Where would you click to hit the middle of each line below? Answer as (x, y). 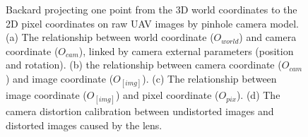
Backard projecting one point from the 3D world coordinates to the (152, 9)
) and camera (268, 37)
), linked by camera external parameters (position (186, 50)
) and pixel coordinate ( (167, 95)
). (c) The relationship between (209, 78)
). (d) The (258, 95)
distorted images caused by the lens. (84, 125)
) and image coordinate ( (60, 78)
